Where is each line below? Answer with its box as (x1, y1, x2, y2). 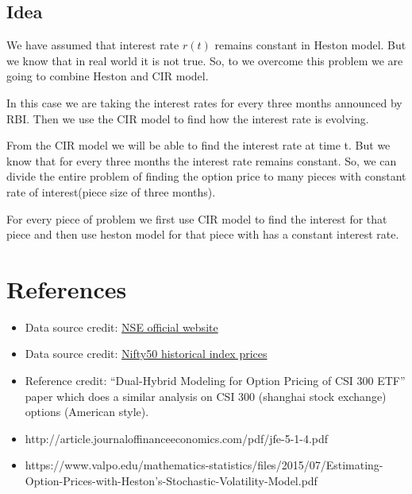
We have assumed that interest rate (6, 37, 179, 53)
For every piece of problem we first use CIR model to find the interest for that (6, 210, 387, 227)
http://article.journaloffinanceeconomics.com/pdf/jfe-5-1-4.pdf (25, 430, 329, 446)
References (6, 272, 127, 305)
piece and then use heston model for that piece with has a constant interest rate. (6, 226, 399, 243)
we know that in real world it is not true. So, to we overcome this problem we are (6, 52, 403, 68)
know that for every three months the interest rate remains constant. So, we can (6, 152, 397, 169)
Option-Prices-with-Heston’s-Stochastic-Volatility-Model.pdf (25, 473, 318, 489)
